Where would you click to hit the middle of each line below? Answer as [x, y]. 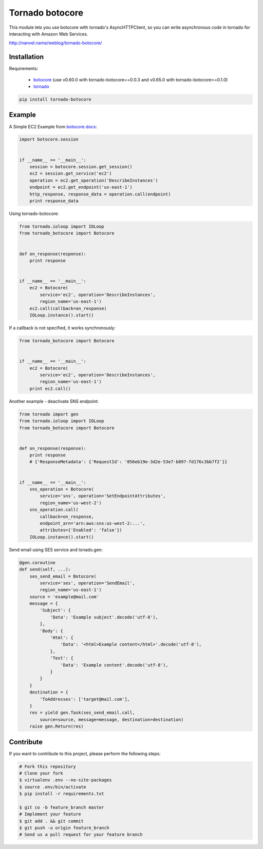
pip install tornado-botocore [55, 99]
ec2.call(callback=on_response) [68, 308]
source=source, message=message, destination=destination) [112, 720]
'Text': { [62, 658]
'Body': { [51, 631]
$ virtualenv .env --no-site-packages [66, 780]
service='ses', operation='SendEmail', [87, 583]
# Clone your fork [41, 773]
